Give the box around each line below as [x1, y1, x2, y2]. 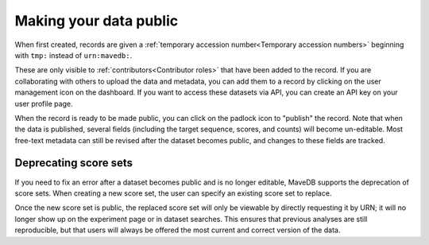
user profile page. [14, 99, 73, 108]
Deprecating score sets [14, 156, 133, 170]
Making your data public [14, 12, 179, 29]
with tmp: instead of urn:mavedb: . [14, 50, 133, 60]
